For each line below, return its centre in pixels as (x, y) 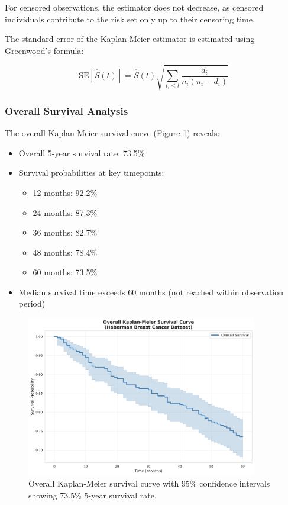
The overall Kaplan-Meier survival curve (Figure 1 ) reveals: (112, 133)
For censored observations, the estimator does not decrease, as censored (134, 7)
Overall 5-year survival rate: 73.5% (82, 152)
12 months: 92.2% (65, 192)
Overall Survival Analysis (67, 110)
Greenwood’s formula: (44, 50)
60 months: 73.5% (65, 272)
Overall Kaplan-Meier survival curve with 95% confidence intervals (149, 483)
